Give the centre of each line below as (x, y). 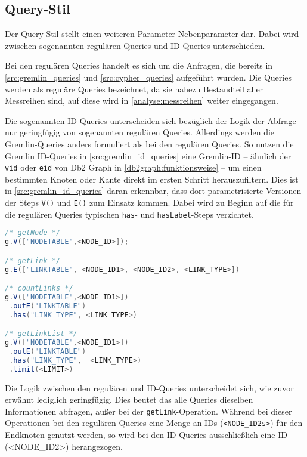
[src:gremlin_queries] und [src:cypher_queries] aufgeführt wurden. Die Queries (148, 77)
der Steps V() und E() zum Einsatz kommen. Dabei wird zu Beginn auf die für (149, 202)
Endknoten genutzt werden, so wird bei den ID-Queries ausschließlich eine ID (146, 435)
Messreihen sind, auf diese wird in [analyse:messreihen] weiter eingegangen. (142, 101)
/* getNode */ (33, 233)
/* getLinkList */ (41, 334)
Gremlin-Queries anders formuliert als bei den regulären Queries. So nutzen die (149, 143)
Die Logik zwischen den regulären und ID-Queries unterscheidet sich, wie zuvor (149, 387)
